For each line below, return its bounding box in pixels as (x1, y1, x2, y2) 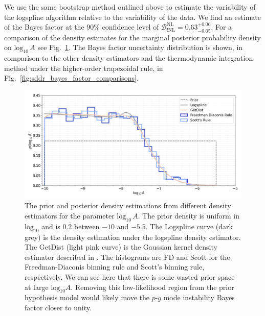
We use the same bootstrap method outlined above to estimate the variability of (4, 2, 256, 12)
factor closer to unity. (25, 302, 92, 312)
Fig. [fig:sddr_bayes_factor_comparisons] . (4, 72, 139, 83)
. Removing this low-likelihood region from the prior (71, 281, 234, 292)
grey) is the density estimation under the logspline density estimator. (25, 231, 241, 242)
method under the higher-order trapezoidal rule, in (4, 62, 163, 73)
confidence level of (102, 21, 159, 32)
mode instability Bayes (163, 292, 235, 303)
